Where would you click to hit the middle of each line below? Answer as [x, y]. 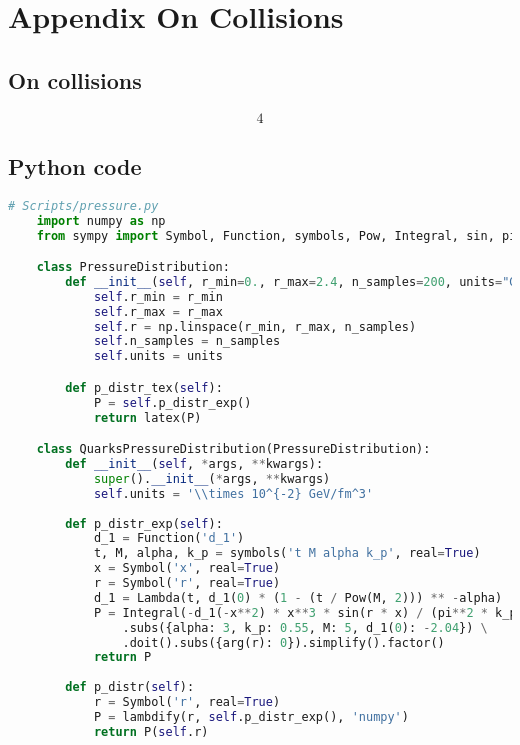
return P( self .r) [151, 731]
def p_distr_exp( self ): [144, 523]
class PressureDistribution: [133, 267]
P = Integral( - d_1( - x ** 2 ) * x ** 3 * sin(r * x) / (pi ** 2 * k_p [305, 612]
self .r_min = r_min [158, 296]
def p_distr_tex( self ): [144, 387]
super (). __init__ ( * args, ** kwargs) [212, 478]
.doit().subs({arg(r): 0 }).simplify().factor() [283, 642]
